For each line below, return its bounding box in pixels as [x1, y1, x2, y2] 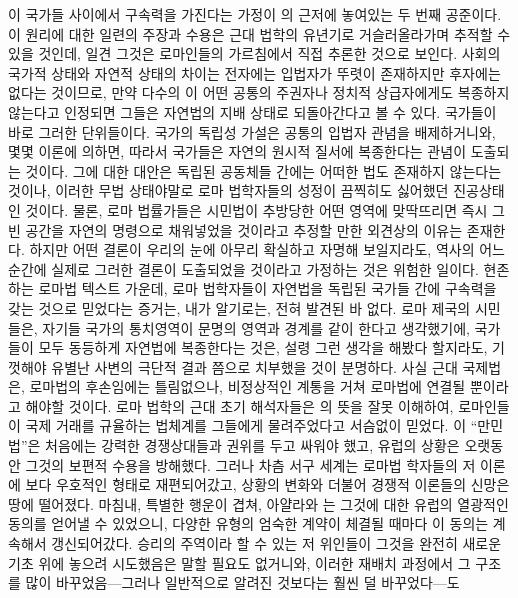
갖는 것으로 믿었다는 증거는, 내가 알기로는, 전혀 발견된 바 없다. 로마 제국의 [8, 297, 471, 318]
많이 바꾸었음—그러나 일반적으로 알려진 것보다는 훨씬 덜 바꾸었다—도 [25, 572, 460, 593]
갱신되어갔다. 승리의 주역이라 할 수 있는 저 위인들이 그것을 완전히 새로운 [51, 533, 502, 554]
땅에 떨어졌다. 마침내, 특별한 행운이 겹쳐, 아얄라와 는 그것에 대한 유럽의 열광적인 [8, 493, 509, 514]
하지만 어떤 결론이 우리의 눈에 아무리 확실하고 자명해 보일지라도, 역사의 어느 [29, 239, 505, 260]
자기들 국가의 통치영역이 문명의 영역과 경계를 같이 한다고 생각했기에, [42, 317, 470, 338]
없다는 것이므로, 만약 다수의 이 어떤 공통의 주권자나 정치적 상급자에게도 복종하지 [8, 82, 510, 103]
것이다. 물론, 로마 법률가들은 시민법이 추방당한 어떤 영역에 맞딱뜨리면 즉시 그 [25, 199, 505, 220]
